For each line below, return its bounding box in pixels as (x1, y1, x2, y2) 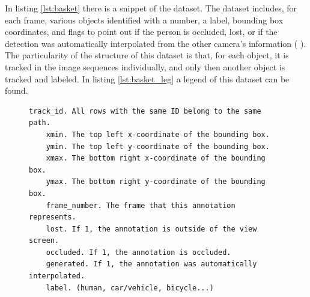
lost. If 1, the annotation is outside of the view (46, 224, 257, 233)
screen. (29, 236, 59, 245)
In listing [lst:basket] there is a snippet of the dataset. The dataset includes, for (5, 2, 297, 14)
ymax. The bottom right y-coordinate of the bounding (46, 177, 266, 186)
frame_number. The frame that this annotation (46, 201, 236, 210)
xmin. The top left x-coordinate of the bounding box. (46, 130, 270, 139)
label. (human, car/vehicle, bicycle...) (46, 283, 214, 292)
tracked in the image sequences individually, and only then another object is (5, 60, 285, 73)
